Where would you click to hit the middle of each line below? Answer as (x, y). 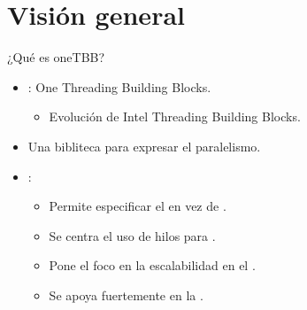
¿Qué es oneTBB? (56, 57)
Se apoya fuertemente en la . (126, 294)
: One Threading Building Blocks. (119, 86)
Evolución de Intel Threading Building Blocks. (175, 116)
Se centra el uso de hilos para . (132, 235)
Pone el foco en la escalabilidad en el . (152, 265)
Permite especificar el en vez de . (138, 206)
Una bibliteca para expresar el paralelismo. (144, 146)
